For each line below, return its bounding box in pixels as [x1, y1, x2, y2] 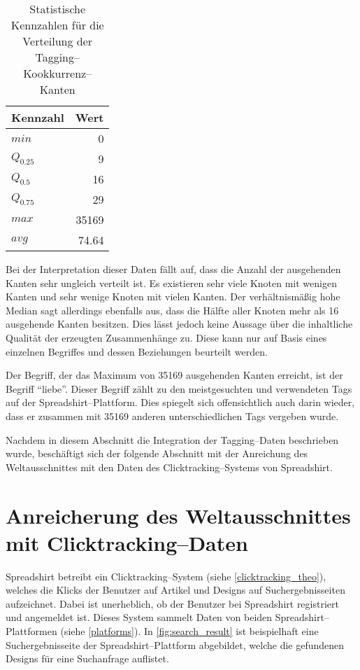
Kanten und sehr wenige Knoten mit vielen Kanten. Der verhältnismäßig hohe [6, 289, 340, 304]
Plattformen [6, 624, 57, 638]
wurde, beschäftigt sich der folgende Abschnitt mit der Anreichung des [6, 446, 308, 461]
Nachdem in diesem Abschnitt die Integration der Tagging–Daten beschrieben [6, 432, 339, 447]
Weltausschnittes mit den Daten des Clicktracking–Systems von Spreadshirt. [6, 459, 333, 474]
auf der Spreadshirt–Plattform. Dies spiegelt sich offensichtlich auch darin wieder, [6, 395, 355, 410]
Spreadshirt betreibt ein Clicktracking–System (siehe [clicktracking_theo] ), [6, 568, 326, 583]
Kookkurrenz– [23, 65, 92, 81]
